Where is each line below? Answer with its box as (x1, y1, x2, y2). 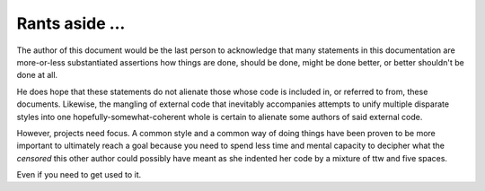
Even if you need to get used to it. (16, 169, 142, 180)
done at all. (16, 70, 58, 81)
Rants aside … (16, 13, 126, 33)
